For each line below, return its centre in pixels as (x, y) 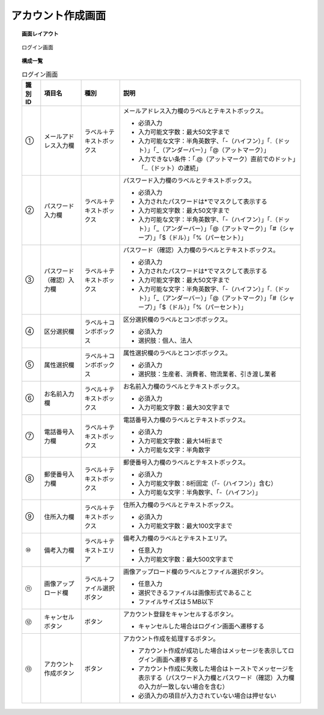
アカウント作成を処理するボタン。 (171, 639)
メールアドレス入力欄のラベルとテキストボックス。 (195, 111)
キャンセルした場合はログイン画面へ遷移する (201, 627)
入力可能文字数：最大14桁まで (181, 441)
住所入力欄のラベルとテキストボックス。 (180, 505)
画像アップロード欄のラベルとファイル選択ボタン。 (195, 572)
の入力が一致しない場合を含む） (183, 687)
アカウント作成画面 (58, 16)
